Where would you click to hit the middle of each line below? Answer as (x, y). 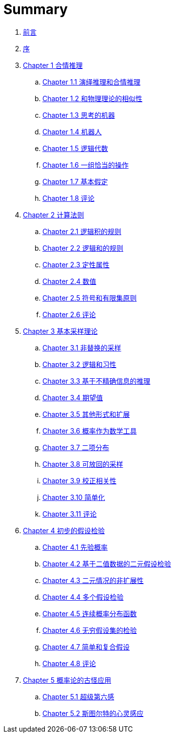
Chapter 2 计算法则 (54, 215)
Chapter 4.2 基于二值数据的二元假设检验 (107, 564)
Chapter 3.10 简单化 (74, 497)
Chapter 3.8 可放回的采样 (83, 464)
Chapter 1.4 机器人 (72, 131)
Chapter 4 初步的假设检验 (64, 530)
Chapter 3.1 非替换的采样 (82, 347)
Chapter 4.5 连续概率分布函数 (90, 613)
